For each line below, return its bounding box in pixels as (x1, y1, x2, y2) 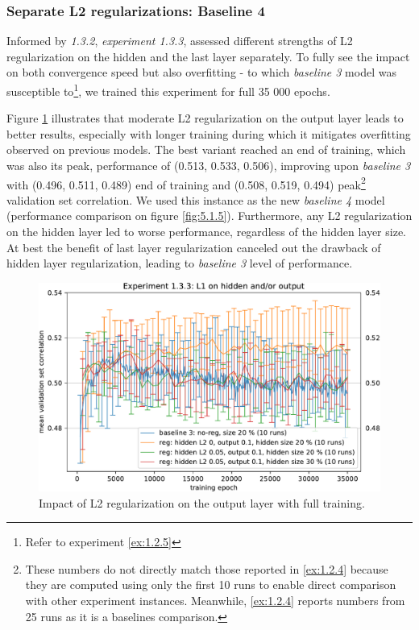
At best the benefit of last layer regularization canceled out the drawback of (6, 238, 381, 255)
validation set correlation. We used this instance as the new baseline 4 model (6, 191, 385, 208)
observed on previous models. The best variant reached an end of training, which (6, 141, 406, 158)
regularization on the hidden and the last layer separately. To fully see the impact (6, 48, 410, 64)
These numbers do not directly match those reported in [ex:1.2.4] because (25, 560, 388, 577)
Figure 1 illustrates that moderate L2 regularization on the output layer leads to (6, 110, 404, 126)
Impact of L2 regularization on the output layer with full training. (39, 494, 365, 511)
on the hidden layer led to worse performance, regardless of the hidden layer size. (6, 223, 407, 240)
